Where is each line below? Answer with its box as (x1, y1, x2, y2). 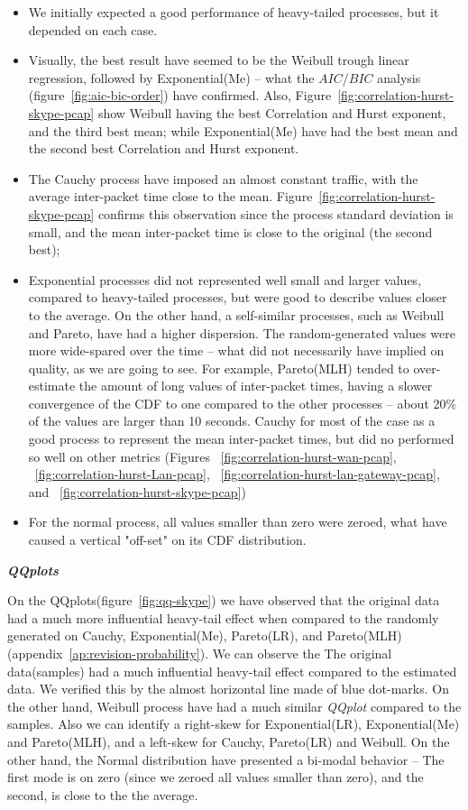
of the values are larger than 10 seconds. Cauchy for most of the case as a (28, 411, 436, 430)
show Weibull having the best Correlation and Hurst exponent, (97, 103, 446, 122)
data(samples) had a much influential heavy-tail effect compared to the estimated (7, 661, 457, 680)
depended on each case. (28, 20, 158, 39)
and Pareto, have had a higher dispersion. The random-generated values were (28, 323, 455, 342)
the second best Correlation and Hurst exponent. (28, 139, 299, 158)
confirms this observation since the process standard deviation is (97, 204, 454, 223)
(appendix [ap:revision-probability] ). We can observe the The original (7, 644, 392, 662)
